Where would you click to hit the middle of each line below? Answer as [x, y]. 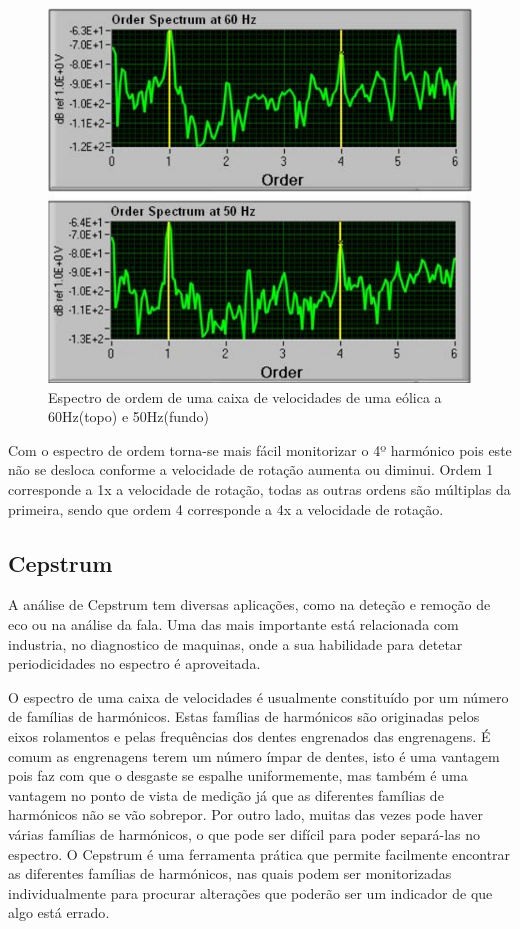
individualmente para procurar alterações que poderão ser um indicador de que [250, 892]
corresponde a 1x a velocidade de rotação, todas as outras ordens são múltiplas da [259, 489]
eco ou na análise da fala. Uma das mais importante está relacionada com [233, 624]
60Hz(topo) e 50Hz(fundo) [129, 416]
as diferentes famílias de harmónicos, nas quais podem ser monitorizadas [230, 873]
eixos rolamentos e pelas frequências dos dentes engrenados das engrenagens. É [249, 736]
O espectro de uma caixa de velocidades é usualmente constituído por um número [258, 696]
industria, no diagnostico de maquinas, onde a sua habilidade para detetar [235, 643]
